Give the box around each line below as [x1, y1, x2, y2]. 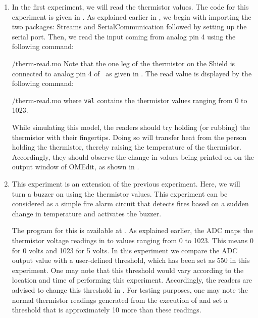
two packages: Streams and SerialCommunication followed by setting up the [12, 21, 247, 32]
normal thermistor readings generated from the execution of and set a [12, 294, 228, 305]
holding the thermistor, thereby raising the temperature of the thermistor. [12, 142, 241, 152]
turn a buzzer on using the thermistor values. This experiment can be [12, 188, 228, 199]
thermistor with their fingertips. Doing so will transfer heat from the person [12, 131, 247, 142]
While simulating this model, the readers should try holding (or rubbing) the [12, 122, 250, 132]
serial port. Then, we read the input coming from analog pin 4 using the [12, 31, 236, 41]
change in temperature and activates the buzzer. [12, 208, 162, 218]
